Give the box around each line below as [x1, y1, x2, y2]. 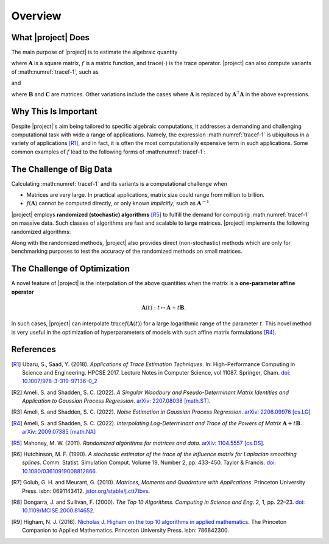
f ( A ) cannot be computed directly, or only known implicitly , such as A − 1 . [26, 199, 211, 207]
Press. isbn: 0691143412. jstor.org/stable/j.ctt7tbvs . [22, 487, 150, 495]
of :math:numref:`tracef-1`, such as [11, 68, 99, 76]
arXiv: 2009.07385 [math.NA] [22, 428, 96, 436]
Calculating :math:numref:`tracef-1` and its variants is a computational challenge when [11, 180, 228, 187]
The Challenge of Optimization [11, 264, 130, 274]
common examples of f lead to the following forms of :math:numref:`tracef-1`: [11, 148, 206, 155]
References [11, 344, 56, 355]
